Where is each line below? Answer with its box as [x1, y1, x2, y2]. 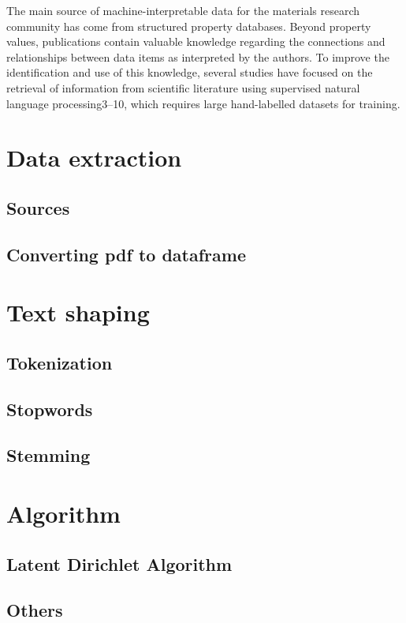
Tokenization [6, 350, 113, 374]
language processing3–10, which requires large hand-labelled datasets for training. [6, 95, 400, 111]
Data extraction [6, 141, 182, 174]
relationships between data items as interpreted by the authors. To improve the [6, 48, 389, 65]
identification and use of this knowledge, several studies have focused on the [6, 64, 373, 81]
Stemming [6, 443, 91, 467]
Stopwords [6, 396, 93, 421]
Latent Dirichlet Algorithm [6, 551, 233, 576]
